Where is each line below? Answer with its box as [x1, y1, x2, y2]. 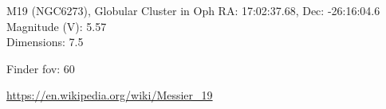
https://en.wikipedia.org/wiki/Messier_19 [6, 87, 213, 103]
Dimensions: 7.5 [6, 33, 84, 50]
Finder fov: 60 [6, 60, 75, 76]
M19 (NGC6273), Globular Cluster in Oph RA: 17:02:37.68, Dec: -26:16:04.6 [6, 2, 380, 18]
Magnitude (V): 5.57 [6, 18, 107, 34]
